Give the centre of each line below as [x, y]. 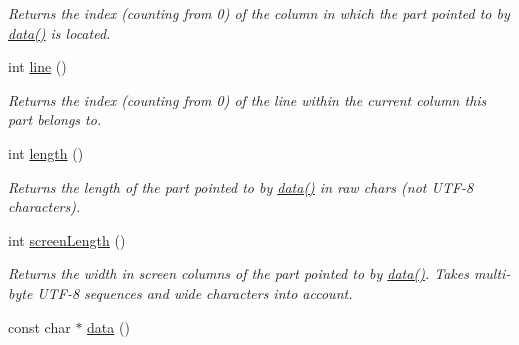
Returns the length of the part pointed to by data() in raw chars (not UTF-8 [241, 186]
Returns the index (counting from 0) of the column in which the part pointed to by [259, 13]
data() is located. [59, 32]
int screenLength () [67, 239]
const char [39, 326]
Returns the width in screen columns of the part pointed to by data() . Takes [238, 273]
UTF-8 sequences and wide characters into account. [195, 292]
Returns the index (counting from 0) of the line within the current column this [247, 99]
